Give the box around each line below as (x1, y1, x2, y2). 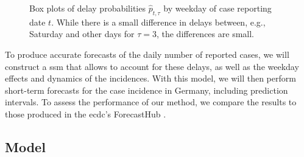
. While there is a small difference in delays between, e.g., (51, 15, 266, 28)
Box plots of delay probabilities (29, 2, 146, 14)
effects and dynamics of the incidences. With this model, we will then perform (5, 72, 296, 85)
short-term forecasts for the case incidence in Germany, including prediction (5, 83, 288, 96)
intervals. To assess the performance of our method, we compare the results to (5, 96, 297, 108)
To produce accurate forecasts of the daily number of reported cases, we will (5, 47, 289, 60)
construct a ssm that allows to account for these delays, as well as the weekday (5, 60, 299, 72)
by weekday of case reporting (163, 2, 272, 14)
